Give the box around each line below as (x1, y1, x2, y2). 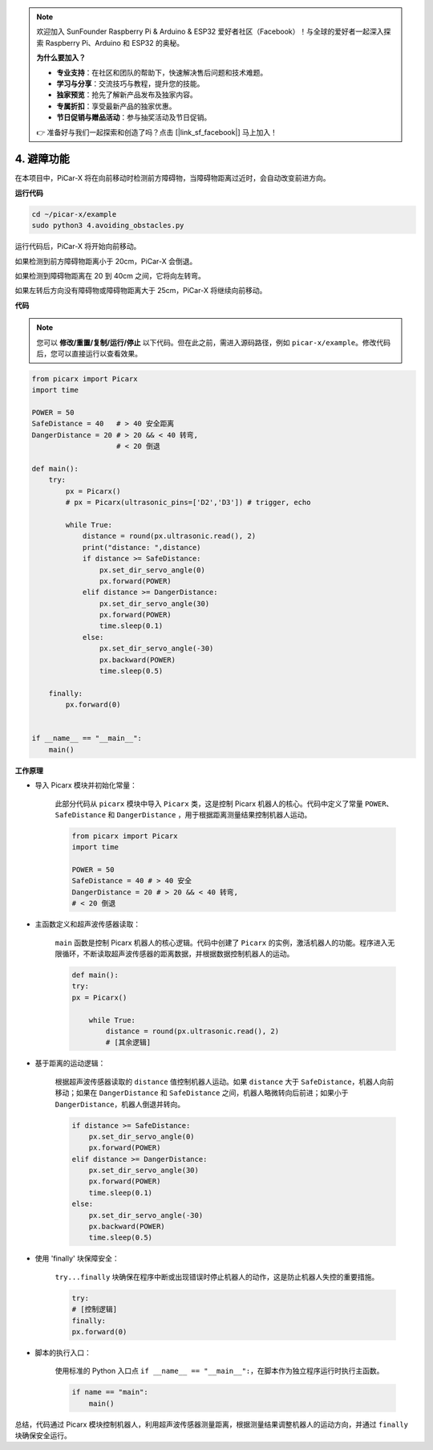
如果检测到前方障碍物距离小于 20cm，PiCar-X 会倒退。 (14, 256, 197, 266)
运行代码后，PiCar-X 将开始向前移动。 (14, 242, 141, 251)
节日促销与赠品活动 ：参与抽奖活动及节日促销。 (56, 112, 212, 122)
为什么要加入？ (36, 53, 86, 63)
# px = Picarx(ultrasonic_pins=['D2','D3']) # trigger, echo (65, 498, 311, 507)
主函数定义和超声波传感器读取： (34, 919, 140, 929)
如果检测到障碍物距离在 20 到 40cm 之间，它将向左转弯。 (14, 271, 206, 280)
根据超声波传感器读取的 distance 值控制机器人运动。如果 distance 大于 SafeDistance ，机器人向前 (55, 1077, 395, 1086)
